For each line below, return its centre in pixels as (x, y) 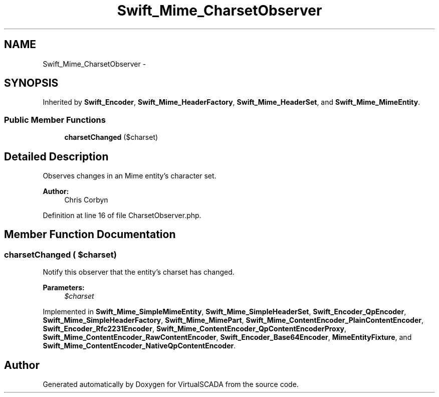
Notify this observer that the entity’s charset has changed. (139, 272)
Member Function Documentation (90, 235)
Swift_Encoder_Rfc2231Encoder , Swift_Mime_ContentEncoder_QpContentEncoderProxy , (195, 329)
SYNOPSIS (31, 83)
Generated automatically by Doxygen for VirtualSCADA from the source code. (171, 384)
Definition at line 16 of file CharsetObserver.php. (122, 216)
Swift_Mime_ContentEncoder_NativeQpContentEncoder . (139, 346)
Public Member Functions (55, 120)
